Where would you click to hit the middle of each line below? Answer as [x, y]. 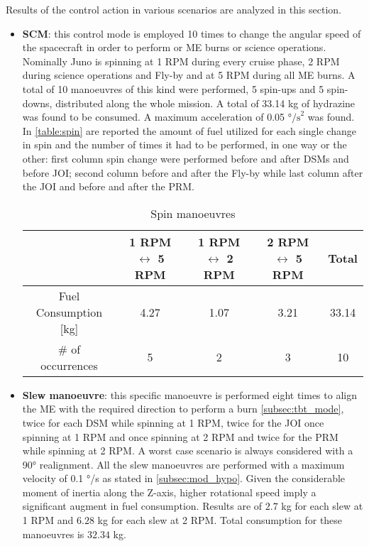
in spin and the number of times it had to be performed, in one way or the [184, 144]
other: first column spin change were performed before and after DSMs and [186, 158]
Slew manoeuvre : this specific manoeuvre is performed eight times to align [189, 394]
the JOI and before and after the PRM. [108, 186]
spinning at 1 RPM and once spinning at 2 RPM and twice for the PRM [180, 436]
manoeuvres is [53, 534]
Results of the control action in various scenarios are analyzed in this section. [174, 9]
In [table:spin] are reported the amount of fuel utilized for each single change [189, 130]
